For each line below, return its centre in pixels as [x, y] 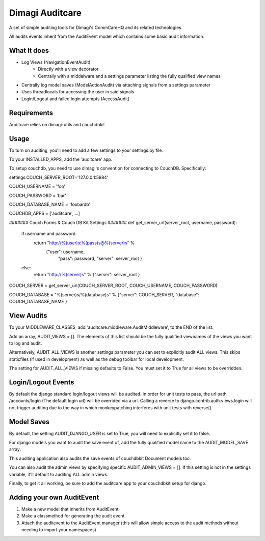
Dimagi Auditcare [45, 13]
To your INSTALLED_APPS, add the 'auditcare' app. [61, 159]
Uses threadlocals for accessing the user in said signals [78, 92]
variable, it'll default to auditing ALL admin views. [59, 474]
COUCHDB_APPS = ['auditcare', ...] [45, 213]
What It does [29, 50]
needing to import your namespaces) [59, 530]
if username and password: [49, 234]
